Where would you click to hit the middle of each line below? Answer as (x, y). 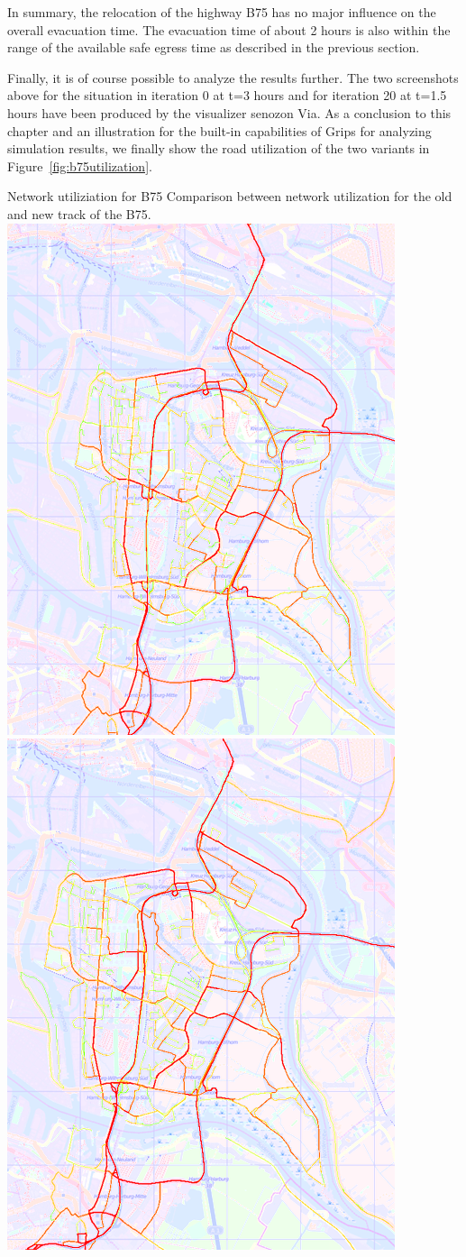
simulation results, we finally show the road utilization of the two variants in (219, 148)
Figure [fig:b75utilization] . (80, 165)
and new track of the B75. (79, 213)
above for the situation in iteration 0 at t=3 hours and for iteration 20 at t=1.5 (227, 95)
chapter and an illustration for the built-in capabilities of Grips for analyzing (219, 130)
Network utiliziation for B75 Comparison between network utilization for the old (230, 196)
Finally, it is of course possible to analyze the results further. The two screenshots (233, 77)
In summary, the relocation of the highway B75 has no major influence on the (222, 12)
